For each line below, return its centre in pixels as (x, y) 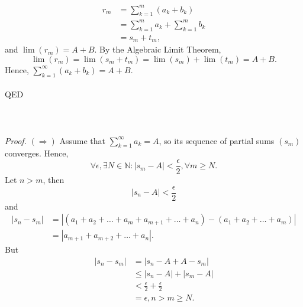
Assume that (82, 140)
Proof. (16, 140)
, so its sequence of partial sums (217, 140)
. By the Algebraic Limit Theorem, (158, 49)
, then (54, 179)
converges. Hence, (37, 153)
